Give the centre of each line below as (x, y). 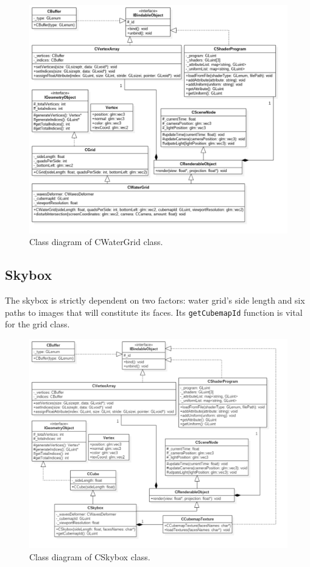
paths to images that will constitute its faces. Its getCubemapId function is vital (154, 312)
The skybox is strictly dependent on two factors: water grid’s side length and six (155, 300)
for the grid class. (37, 324)
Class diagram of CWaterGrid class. (96, 242)
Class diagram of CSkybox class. (90, 556)
